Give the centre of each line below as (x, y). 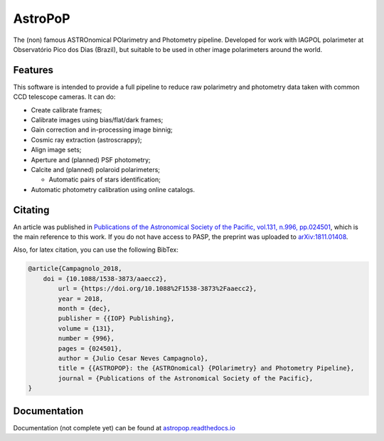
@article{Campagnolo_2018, (75, 269)
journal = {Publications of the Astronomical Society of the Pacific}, (186, 378)
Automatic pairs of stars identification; (105, 180)
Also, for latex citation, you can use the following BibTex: (96, 250)
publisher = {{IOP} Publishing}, (116, 319)
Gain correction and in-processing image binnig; (102, 130)
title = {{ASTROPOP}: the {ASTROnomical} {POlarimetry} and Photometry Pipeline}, (206, 368)
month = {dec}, (85, 308)
